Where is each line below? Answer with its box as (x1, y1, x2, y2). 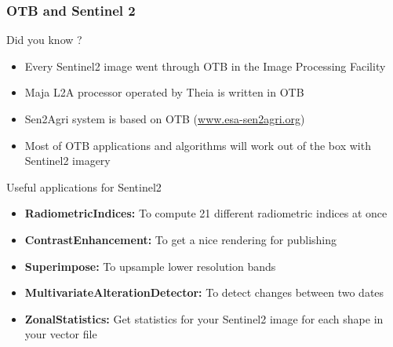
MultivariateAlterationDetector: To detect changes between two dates (24, 284, 384, 301)
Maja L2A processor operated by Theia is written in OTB (24, 84, 304, 100)
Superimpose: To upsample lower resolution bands (24, 258, 276, 274)
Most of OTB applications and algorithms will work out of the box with (24, 137, 371, 153)
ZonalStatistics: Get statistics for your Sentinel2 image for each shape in (24, 310, 384, 327)
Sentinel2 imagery (24, 152, 111, 169)
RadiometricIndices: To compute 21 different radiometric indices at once (24, 205, 388, 221)
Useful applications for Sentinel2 (6, 178, 162, 195)
